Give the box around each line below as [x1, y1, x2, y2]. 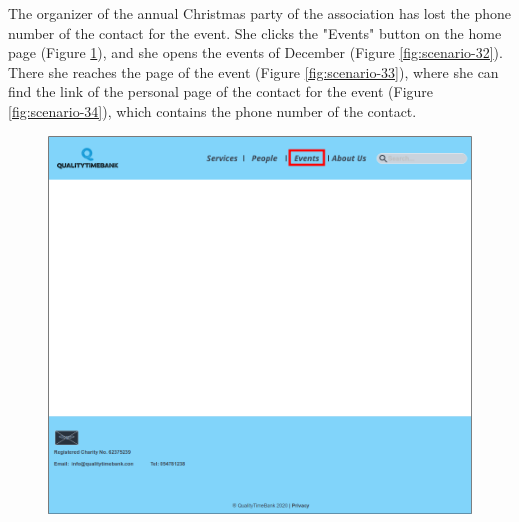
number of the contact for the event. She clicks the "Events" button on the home [8, 22, 502, 43]
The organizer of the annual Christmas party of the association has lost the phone [8, 3, 512, 23]
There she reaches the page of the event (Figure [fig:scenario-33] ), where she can [8, 61, 499, 82]
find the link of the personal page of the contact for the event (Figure [8, 81, 434, 102]
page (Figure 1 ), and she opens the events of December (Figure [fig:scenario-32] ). [8, 42, 503, 63]
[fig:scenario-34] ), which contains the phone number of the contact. [8, 100, 417, 121]
